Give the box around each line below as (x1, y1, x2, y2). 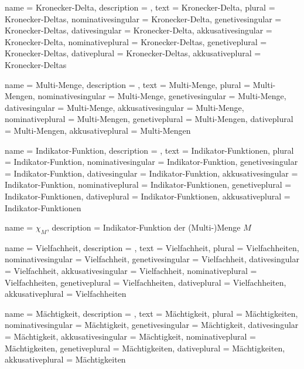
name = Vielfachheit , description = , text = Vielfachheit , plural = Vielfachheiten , (5, 241, 299, 253)
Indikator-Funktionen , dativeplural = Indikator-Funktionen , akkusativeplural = (5, 189, 291, 202)
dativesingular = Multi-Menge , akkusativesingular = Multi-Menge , (5, 101, 244, 113)
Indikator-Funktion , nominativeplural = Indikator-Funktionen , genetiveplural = (5, 178, 292, 191)
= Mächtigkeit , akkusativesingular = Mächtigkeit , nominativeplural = (5, 330, 256, 343)
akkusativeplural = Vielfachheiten (5, 287, 127, 300)
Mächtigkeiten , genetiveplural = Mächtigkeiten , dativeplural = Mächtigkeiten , (5, 341, 285, 354)
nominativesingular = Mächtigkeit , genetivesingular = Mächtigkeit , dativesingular (5, 319, 299, 331)
